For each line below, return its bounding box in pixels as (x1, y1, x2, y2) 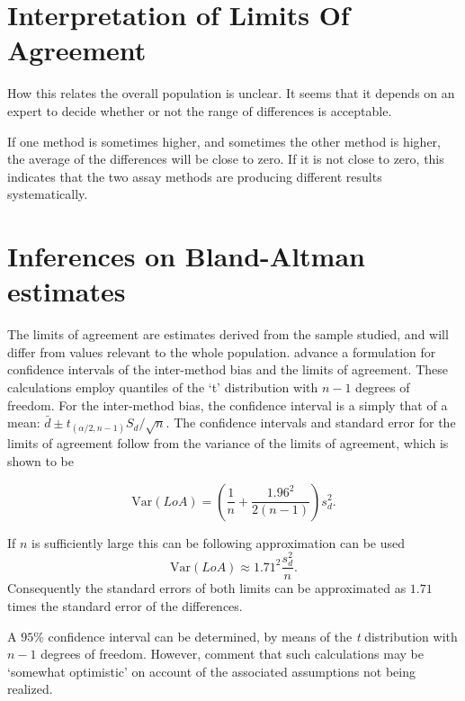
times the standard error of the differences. (7, 596, 243, 615)
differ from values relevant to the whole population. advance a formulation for (7, 342, 436, 361)
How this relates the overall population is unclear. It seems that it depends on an (7, 84, 455, 103)
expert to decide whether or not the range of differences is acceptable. (7, 101, 392, 120)
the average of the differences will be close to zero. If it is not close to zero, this (7, 149, 444, 168)
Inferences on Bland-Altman (7, 238, 365, 274)
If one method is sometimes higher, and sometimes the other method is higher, (7, 131, 441, 150)
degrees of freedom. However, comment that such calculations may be (40, 644, 424, 663)
